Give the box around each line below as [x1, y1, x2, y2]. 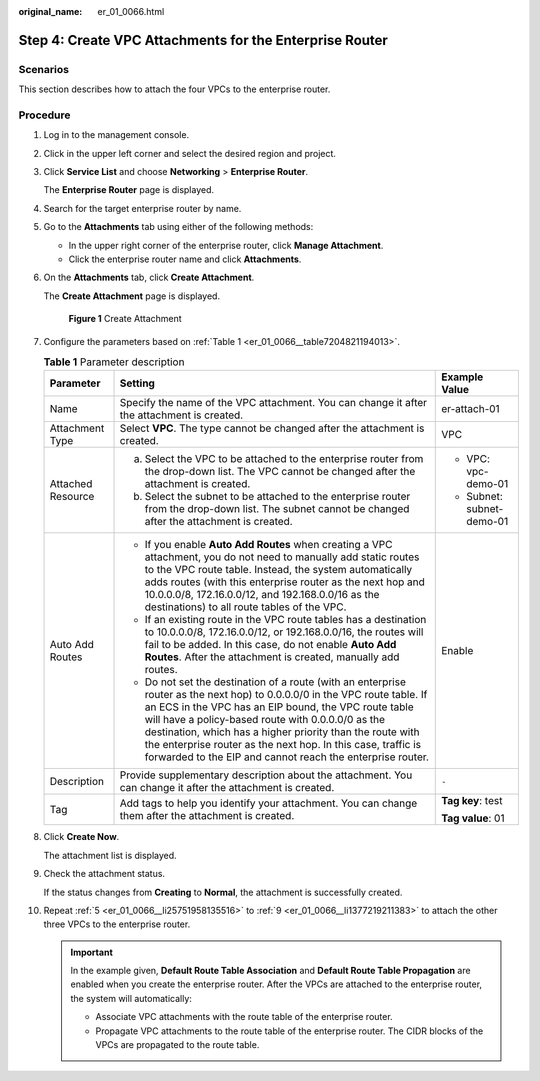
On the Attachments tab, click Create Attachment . [43, 271, 255, 284]
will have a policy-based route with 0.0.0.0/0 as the [144, 713, 385, 727]
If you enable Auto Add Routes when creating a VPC [144, 538, 394, 552]
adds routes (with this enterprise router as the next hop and [144, 575, 425, 589]
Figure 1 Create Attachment [68, 313, 182, 325]
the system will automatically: [70, 992, 192, 1004]
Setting [119, 376, 155, 390]
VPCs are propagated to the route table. [95, 1039, 260, 1051]
